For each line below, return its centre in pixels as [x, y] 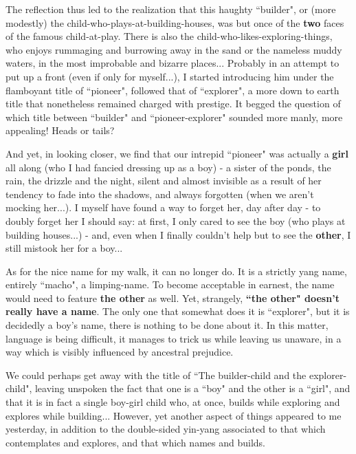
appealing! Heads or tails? [60, 130]
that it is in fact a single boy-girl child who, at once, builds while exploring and [173, 402]
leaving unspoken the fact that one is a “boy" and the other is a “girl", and [192, 388]
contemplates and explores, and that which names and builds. [135, 442]
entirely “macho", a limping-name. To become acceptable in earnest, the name [170, 284]
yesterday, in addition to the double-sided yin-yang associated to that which [166, 429]
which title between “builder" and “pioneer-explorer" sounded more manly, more [174, 117]
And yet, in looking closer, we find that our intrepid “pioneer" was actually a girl [177, 153]
